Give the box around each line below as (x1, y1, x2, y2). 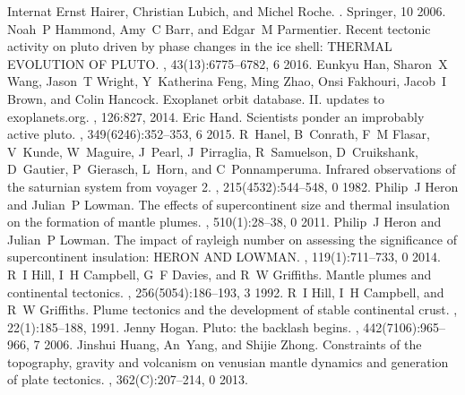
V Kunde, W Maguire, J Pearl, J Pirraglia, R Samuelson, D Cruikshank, (7, 142, 418, 160)
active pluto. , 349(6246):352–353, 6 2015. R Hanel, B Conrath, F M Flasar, (7, 125, 430, 143)
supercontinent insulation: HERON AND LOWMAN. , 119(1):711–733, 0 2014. (7, 247, 442, 266)
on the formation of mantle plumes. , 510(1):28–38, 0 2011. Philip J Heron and (7, 212, 442, 231)
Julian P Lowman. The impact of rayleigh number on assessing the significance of (7, 229, 457, 248)
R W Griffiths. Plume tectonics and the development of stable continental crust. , (7, 300, 458, 319)
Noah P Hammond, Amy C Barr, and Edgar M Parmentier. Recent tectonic (7, 19, 431, 38)
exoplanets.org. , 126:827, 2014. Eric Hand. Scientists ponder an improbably (7, 107, 425, 125)
